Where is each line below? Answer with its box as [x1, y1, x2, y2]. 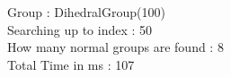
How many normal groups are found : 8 [7, 38, 224, 56]
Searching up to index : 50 [7, 20, 153, 38]
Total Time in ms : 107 [7, 55, 135, 73]
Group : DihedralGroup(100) [7, 3, 165, 21]
